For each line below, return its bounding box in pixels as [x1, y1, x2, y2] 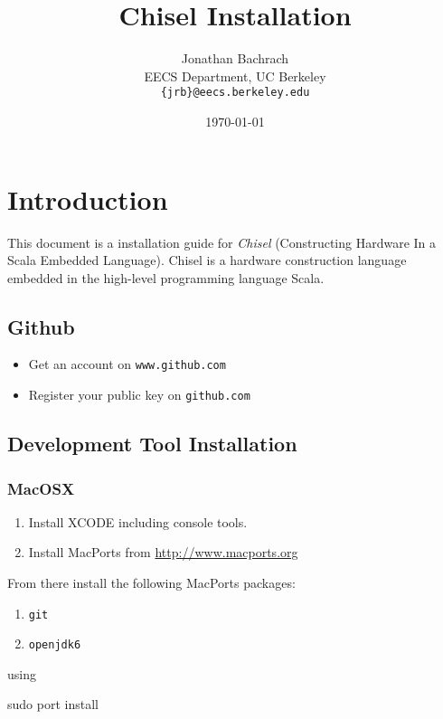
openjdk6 [28, 639, 81, 652]
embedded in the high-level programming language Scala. [7, 268, 325, 287]
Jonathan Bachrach [181, 49, 289, 68]
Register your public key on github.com [28, 385, 250, 404]
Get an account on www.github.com [28, 355, 226, 374]
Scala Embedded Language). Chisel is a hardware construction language [7, 251, 407, 270]
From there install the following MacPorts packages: [7, 572, 296, 591]
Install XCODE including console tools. [28, 512, 248, 531]
